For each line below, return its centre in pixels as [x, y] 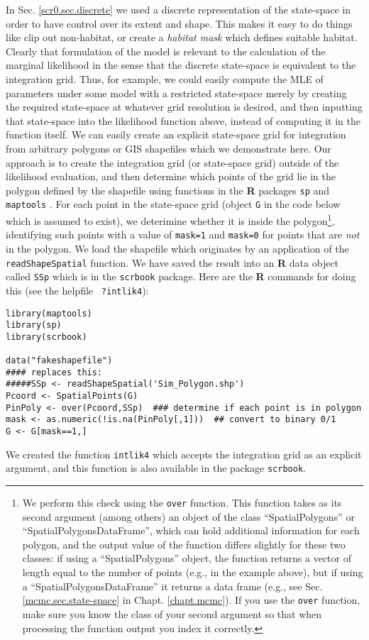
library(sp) [34, 325]
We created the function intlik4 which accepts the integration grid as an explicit [184, 454]
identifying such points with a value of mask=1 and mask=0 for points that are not [183, 235]
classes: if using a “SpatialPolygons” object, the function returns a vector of [187, 558]
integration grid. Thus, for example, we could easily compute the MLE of [165, 78]
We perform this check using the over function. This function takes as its [182, 503]
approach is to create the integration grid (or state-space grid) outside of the [172, 162]
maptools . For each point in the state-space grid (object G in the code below [173, 204]
